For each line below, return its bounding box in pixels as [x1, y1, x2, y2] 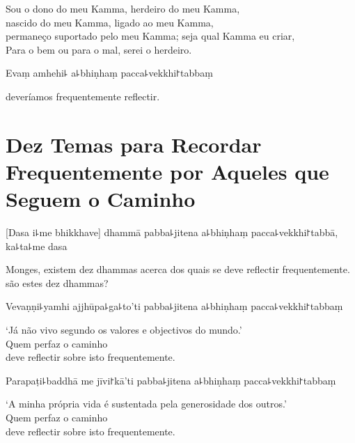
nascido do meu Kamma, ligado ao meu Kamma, [6, 15, 214, 29]
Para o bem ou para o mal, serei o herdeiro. [6, 42, 192, 56]
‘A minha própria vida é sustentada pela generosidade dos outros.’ [6, 396, 287, 411]
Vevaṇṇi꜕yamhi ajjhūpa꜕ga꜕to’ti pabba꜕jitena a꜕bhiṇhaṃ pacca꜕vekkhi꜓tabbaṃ [6, 299, 343, 313]
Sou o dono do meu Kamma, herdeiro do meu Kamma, [6, 1, 240, 15]
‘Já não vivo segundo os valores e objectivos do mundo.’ [6, 322, 242, 337]
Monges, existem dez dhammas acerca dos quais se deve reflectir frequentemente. [6, 262, 350, 277]
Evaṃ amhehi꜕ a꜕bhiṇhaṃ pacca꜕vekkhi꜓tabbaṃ [6, 65, 213, 80]
